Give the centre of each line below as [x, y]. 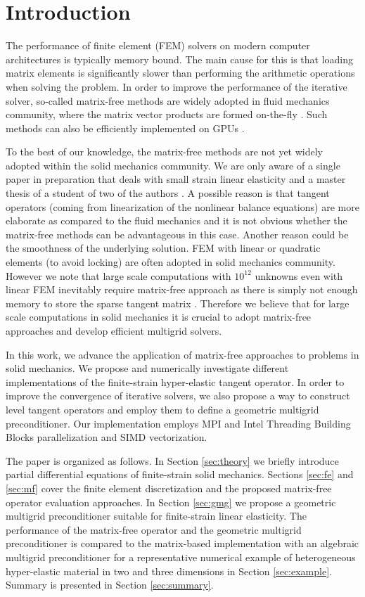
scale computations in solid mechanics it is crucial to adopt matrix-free [159, 317]
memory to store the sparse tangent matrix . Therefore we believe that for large [178, 303]
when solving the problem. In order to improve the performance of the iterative [177, 86]
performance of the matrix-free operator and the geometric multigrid [154, 529]
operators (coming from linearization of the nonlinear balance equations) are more [182, 206]
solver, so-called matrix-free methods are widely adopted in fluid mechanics [168, 100]
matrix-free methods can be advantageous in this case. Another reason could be [177, 234]
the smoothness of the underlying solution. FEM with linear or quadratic [163, 248]
